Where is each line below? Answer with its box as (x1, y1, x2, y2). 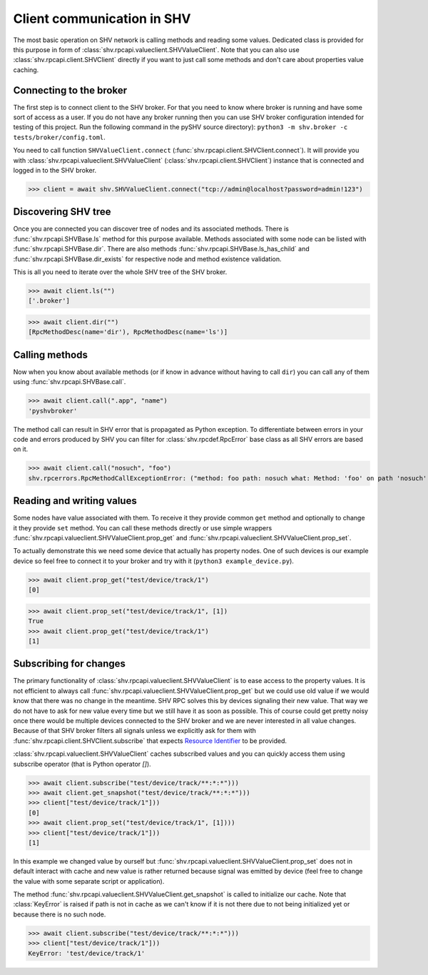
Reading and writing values (13, 495, 137, 507)
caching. (13, 65, 39, 74)
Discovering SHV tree (13, 206, 111, 218)
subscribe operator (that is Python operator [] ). (13, 759, 151, 768)
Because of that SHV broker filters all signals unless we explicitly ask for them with (13, 727, 257, 735)
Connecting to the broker (13, 84, 128, 96)
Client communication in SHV (13, 11, 191, 26)
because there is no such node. (13, 910, 106, 919)
